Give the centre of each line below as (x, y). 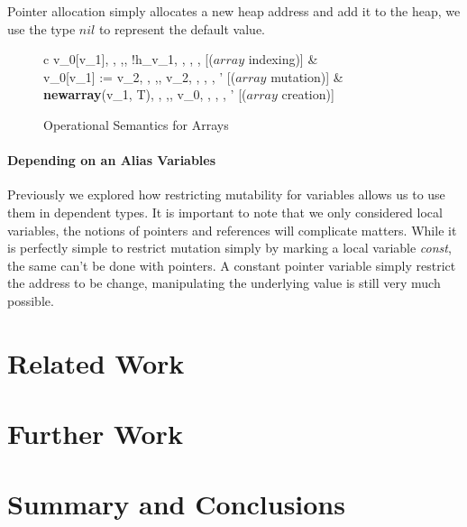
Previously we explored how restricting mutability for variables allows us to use (226, 194)
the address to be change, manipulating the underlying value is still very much (224, 283)
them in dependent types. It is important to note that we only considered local (225, 212)
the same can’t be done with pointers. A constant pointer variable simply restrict (232, 265)
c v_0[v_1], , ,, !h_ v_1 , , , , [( (128, 59)
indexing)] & (283, 59)
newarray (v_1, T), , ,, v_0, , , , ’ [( (145, 94)
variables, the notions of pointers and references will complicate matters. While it (232, 230)
